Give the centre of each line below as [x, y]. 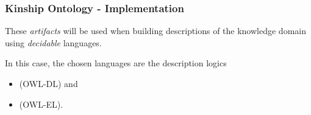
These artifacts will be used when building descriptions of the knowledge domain [155, 31]
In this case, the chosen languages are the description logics [116, 63]
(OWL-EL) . [41, 104]
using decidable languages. [53, 42]
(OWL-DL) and [48, 83]
